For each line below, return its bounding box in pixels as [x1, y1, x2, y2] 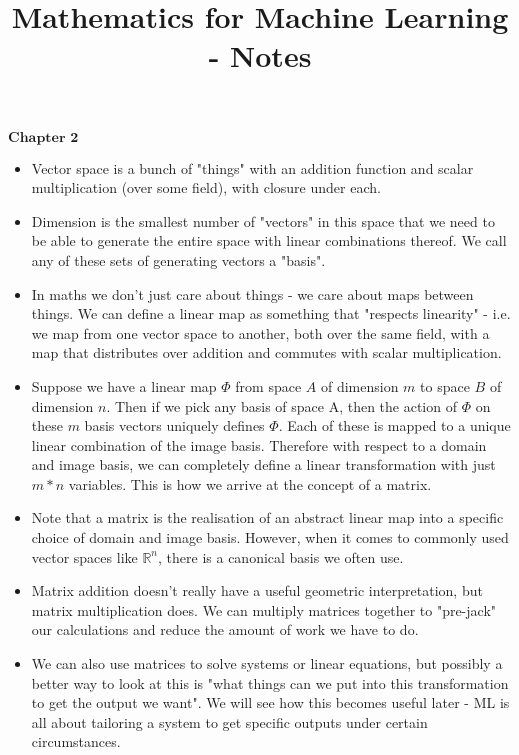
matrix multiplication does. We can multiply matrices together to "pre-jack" [31, 599, 497, 620]
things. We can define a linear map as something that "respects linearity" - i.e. [31, 303, 511, 324]
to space [420, 375, 470, 396]
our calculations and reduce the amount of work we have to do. [31, 619, 419, 640]
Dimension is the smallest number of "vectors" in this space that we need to [31, 210, 495, 231]
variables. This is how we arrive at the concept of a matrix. [68, 473, 432, 494]
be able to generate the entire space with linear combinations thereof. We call [31, 230, 507, 251]
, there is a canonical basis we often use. [158, 546, 404, 567]
